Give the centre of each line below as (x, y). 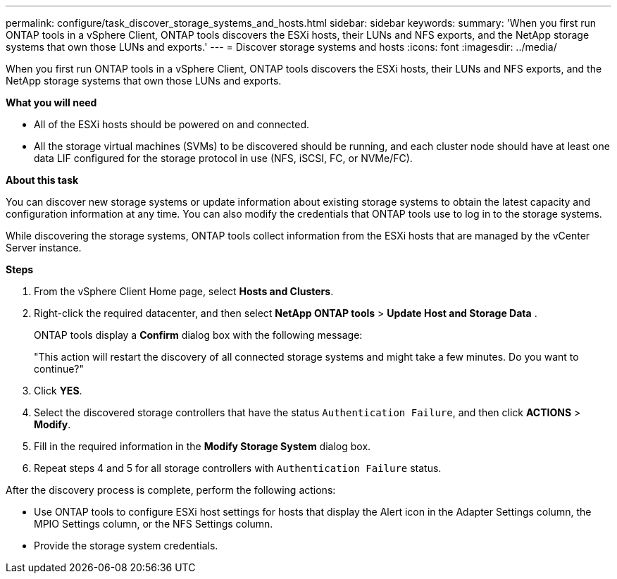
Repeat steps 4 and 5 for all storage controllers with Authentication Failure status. (238, 468)
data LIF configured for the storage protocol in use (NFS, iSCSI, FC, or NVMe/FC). (223, 158)
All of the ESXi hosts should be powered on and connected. (172, 124)
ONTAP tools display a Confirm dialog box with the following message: (198, 335)
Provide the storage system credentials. (126, 546)
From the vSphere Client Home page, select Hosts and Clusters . (184, 291)
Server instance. (44, 248)
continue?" (59, 369)
